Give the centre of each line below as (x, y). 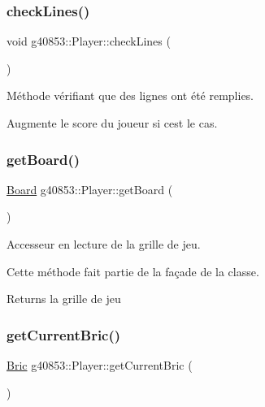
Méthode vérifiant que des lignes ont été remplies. (130, 95)
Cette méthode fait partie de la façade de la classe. (133, 271)
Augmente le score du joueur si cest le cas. (112, 123)
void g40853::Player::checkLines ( (89, 41)
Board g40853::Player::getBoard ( (90, 189)
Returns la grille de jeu (64, 299)
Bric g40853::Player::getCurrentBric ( (100, 365)
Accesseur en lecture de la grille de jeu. (104, 244)
